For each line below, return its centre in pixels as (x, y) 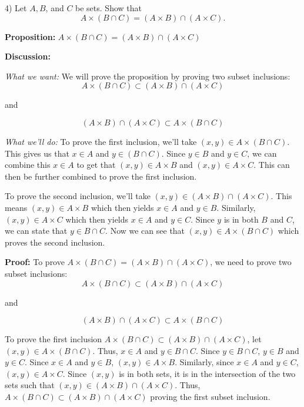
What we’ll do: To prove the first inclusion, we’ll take (101, 141)
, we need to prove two (251, 262)
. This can (272, 165)
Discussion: (28, 56)
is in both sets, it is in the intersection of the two (207, 373)
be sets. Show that (108, 8)
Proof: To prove (35, 262)
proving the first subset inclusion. (210, 397)
